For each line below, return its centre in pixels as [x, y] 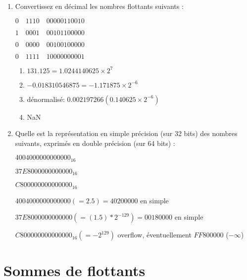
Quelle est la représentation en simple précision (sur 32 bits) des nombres [126, 133]
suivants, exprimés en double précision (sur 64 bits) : [95, 143]
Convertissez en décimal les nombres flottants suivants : [99, 6]
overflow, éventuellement [154, 235]
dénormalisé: [46, 99]
